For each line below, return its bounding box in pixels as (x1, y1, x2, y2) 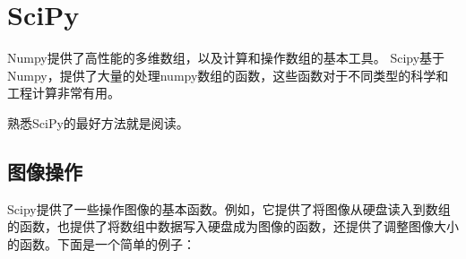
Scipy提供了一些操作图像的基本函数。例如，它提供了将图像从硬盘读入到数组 (7, 199, 451, 218)
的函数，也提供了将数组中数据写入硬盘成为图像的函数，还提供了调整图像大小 (7, 217, 459, 236)
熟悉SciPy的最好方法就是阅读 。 (7, 113, 189, 132)
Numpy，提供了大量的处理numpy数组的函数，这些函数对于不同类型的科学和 (7, 65, 449, 84)
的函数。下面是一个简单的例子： (7, 234, 195, 253)
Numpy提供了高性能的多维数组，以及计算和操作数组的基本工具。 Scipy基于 (7, 48, 445, 67)
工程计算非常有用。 (7, 83, 120, 102)
